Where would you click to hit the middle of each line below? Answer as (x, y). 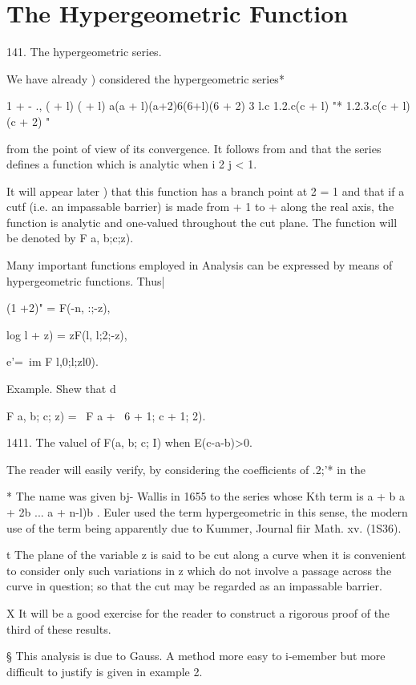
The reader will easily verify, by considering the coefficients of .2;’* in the (186, 469)
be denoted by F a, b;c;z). (70, 238)
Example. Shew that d (61, 389)
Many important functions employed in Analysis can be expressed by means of (200, 265)
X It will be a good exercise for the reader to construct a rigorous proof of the (198, 612)
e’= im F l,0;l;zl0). (53, 361)
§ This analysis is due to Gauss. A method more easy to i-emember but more (196, 656)
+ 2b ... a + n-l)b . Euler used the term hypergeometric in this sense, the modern (207, 512)
